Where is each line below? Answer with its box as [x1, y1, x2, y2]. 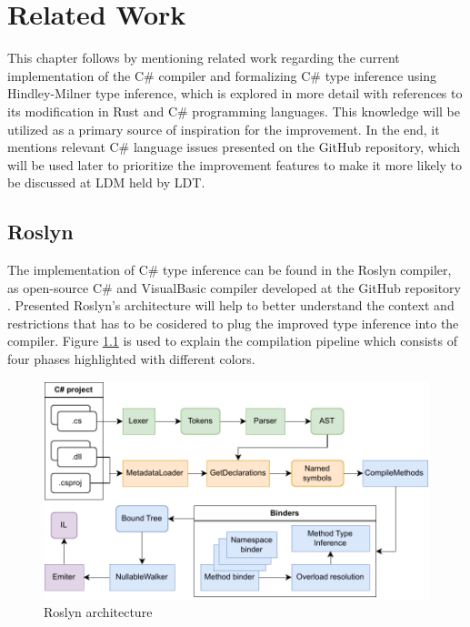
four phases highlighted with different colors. [7, 349, 255, 369]
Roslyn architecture [44, 602, 153, 622]
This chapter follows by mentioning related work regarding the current [7, 48, 400, 67]
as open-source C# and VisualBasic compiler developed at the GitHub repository [7, 278, 461, 297]
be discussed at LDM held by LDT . [7, 173, 205, 192]
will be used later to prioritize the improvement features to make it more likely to [7, 155, 463, 174]
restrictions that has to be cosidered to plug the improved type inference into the [7, 313, 459, 332]
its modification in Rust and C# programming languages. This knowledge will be [7, 101, 460, 120]
